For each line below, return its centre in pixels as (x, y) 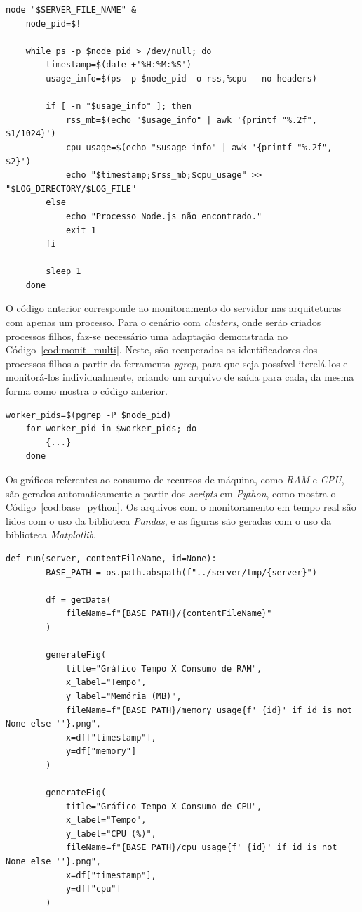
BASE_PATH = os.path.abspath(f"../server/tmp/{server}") (181, 572)
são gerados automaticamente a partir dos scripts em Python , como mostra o (171, 493)
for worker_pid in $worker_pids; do (111, 429)
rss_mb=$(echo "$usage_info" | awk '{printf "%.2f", (191, 120)
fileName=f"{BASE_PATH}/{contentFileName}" (169, 614)
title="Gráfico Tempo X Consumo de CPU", (164, 806)
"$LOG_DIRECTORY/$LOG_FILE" (71, 189)
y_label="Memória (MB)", (123, 696)
